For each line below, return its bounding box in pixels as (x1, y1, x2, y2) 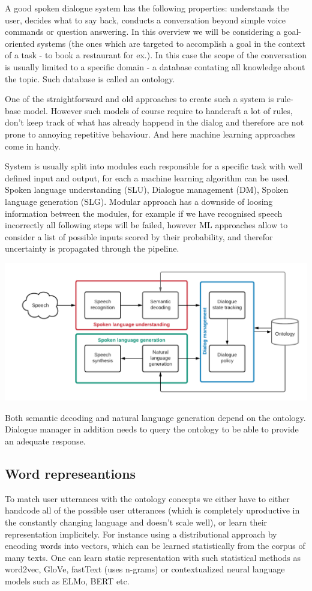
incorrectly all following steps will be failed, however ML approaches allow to (5, 219, 288, 231)
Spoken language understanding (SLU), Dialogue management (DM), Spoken (5, 183, 289, 196)
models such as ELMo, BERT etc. (5, 574, 130, 587)
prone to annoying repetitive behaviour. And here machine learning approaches (5, 127, 296, 140)
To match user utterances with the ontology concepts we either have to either (5, 492, 290, 505)
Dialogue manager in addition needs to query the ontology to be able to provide (5, 423, 299, 435)
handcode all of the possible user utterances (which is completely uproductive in (5, 504, 300, 517)
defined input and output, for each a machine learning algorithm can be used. (5, 171, 290, 184)
